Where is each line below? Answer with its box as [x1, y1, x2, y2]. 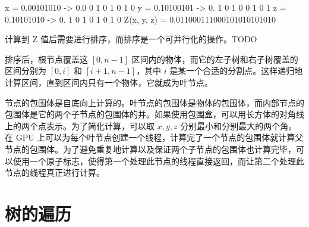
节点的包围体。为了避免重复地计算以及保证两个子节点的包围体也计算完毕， [5, 142, 296, 155]
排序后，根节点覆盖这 [5, 52, 88, 65]
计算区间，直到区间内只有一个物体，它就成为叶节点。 [5, 76, 213, 88]
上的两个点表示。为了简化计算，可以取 [5, 119, 154, 132]
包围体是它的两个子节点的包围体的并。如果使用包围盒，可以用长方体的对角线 [5, 108, 304, 120]
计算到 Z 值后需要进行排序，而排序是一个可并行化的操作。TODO [5, 33, 257, 45]
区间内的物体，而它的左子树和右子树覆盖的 [131, 52, 298, 65]
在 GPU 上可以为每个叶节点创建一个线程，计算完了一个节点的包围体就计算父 [5, 131, 304, 144]
